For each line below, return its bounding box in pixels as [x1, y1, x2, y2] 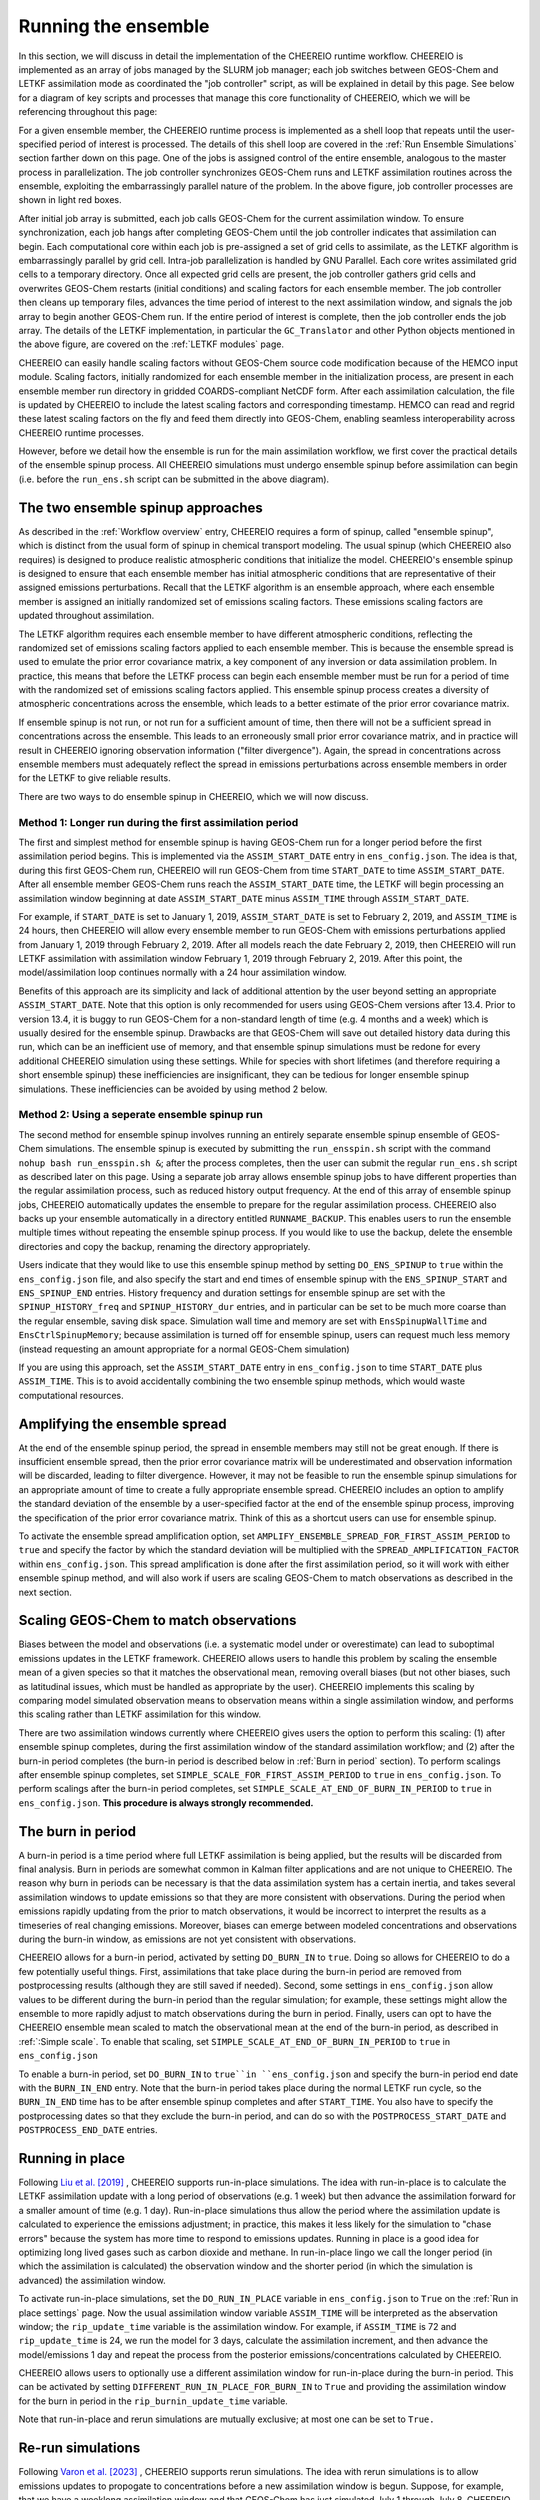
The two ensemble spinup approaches [18, 499, 264, 516]
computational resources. [18, 1389, 124, 1401]
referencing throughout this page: [18, 106, 158, 118]
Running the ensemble [18, 15, 210, 37]
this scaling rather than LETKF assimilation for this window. [18, 1708, 262, 1720]
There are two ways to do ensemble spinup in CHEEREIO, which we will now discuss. [18, 790, 369, 802]
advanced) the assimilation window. [18, 2274, 166, 2286]
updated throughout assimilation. [18, 610, 155, 622]
